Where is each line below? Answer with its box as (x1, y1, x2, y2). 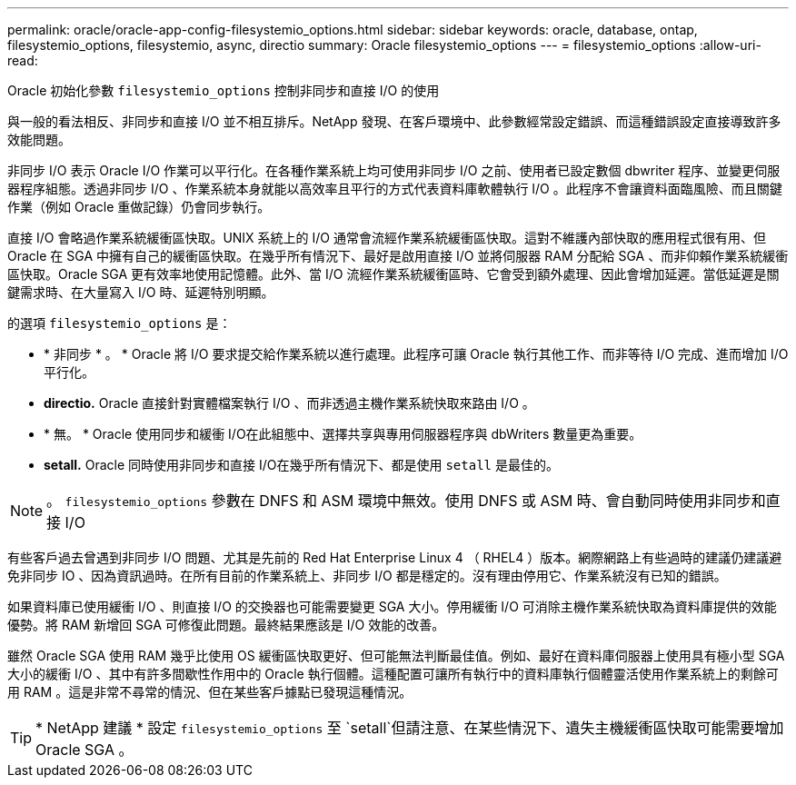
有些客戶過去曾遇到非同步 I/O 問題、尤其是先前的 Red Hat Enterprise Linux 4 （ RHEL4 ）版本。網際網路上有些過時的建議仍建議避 (7, 550, 782, 565)
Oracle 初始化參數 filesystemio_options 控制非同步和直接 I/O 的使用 (7, 83, 440, 98)
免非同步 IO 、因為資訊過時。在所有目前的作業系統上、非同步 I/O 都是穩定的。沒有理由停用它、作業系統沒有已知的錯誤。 (7, 568, 727, 583)
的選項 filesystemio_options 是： (7, 315, 232, 331)
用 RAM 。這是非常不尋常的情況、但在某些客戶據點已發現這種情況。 (7, 684, 413, 700)
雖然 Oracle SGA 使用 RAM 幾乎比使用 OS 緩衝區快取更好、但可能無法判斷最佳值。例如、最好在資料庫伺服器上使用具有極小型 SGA (7, 648, 785, 663)
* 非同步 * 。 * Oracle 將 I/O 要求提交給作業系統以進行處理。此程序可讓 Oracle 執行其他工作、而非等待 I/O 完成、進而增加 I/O (44, 346, 789, 362)
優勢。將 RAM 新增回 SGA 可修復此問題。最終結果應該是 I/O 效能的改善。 (7, 617, 445, 632)
